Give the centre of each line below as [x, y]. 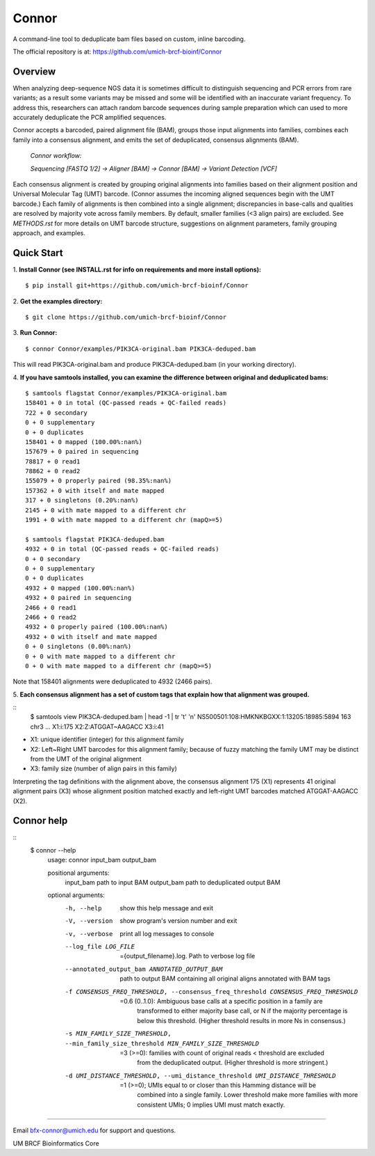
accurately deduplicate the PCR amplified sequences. [90, 118]
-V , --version [89, 921]
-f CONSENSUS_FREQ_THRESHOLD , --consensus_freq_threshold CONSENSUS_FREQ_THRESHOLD [211, 991]
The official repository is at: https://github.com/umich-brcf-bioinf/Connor [117, 52]
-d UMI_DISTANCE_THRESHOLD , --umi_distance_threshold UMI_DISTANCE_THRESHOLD [200, 1076]
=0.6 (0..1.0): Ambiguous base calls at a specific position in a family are [221, 1001]
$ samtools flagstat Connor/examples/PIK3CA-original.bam [126, 393]
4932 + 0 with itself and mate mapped [91, 636]
